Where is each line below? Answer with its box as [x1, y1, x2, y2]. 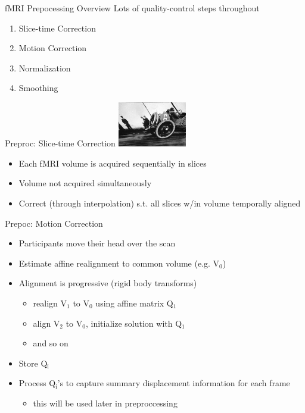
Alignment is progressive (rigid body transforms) [18, 277, 197, 289]
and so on [33, 337, 69, 349]
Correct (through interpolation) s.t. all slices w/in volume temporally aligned [18, 197, 301, 209]
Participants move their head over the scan [18, 237, 176, 249]
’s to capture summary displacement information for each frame [57, 377, 290, 389]
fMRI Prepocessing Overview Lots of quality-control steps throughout [5, 2, 260, 14]
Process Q [18, 377, 56, 389]
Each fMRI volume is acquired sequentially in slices [18, 157, 207, 169]
